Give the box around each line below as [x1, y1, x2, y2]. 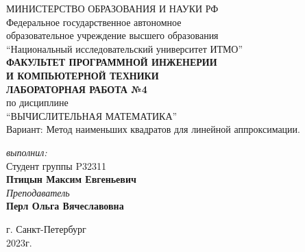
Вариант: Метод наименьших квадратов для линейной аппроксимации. [6, 122, 300, 136]
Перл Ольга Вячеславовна [6, 199, 124, 213]
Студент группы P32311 [6, 158, 106, 173]
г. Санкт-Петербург [6, 221, 86, 236]
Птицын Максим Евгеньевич [6, 172, 136, 186]
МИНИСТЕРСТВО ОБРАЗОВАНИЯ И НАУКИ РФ [6, 1, 219, 15]
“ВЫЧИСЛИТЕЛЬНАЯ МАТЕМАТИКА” [6, 108, 178, 123]
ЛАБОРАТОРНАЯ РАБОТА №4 [6, 81, 147, 96]
